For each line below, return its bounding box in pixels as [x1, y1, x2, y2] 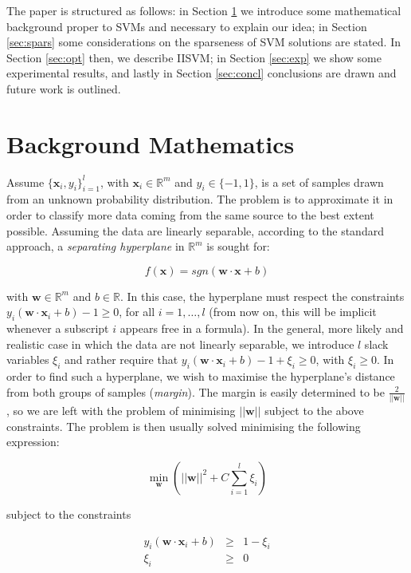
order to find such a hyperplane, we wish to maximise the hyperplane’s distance [6, 368, 395, 385]
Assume [6, 173, 45, 190]
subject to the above [264, 402, 364, 419]
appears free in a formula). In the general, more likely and [119, 320, 404, 337]
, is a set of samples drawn [254, 173, 384, 190]
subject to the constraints [6, 505, 131, 522]
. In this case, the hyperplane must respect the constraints [119, 287, 405, 304]
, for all [119, 303, 155, 320]
